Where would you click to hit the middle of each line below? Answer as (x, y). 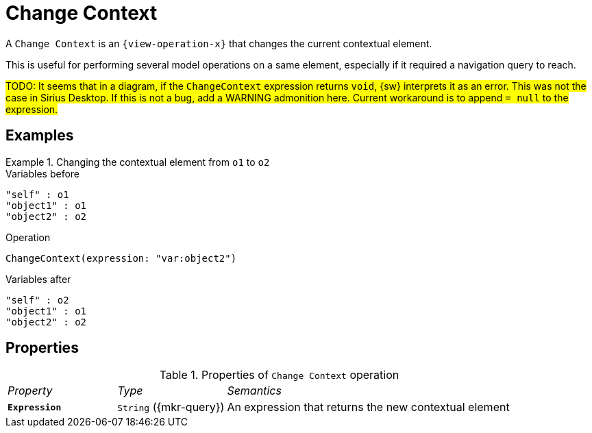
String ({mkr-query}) (171, 407)
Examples (40, 136)
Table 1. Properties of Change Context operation (279, 375)
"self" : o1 (37, 194)
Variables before (43, 173)
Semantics (254, 391)
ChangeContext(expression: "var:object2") (121, 258)
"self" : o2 (37, 300)
